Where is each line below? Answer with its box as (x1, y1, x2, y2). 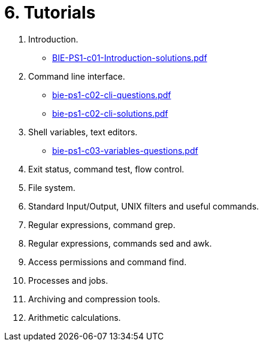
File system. (28, 182, 75, 193)
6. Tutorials (4, 2, 96, 23)
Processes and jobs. (28, 275, 108, 286)
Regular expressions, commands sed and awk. (28, 238, 212, 248)
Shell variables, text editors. (28, 126, 138, 137)
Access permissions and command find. (28, 256, 187, 267)
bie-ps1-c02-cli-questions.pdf (52, 89, 171, 100)
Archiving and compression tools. (28, 293, 161, 304)
